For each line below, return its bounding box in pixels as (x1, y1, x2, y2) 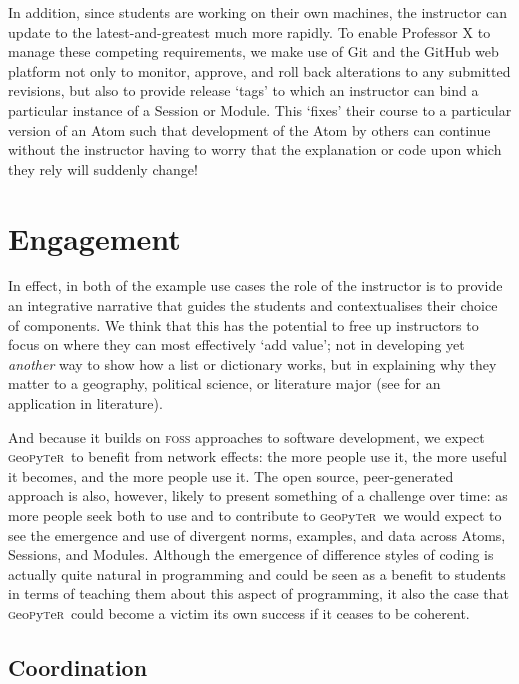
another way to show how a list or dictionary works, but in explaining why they (8, 353, 497, 374)
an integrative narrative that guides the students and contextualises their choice (8, 295, 498, 316)
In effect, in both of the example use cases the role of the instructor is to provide (8, 275, 503, 296)
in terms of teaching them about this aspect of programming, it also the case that (8, 583, 509, 604)
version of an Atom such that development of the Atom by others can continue (8, 119, 491, 140)
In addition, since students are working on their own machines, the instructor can (8, 2, 508, 22)
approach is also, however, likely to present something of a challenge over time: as (8, 485, 508, 506)
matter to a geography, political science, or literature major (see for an (8, 373, 441, 394)
